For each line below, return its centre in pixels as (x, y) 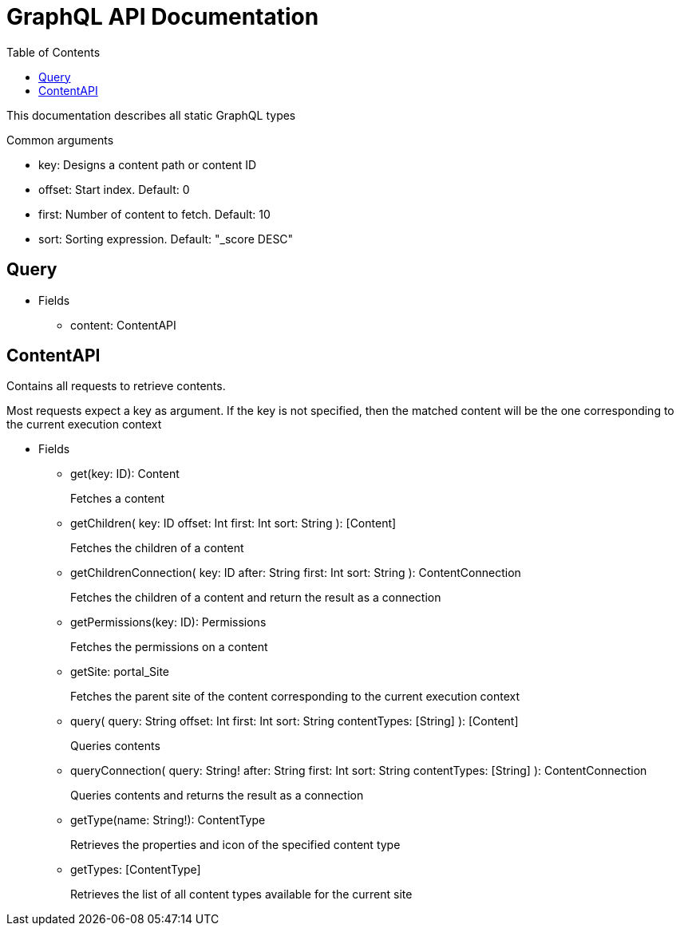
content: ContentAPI (123, 325)
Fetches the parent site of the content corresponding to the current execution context (295, 697)
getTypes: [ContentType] (136, 870)
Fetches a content (118, 499)
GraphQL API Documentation (163, 17)
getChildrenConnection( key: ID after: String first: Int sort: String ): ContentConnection (296, 573)
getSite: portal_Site (120, 672)
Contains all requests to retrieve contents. (116, 386)
